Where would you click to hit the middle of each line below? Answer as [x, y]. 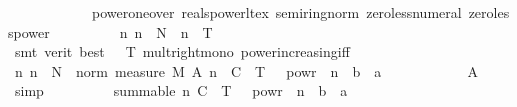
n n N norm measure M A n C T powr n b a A [246, 70]
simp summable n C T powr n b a [181, 90]
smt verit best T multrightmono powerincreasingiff [182, 51]
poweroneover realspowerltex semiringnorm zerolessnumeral [276, 12]
